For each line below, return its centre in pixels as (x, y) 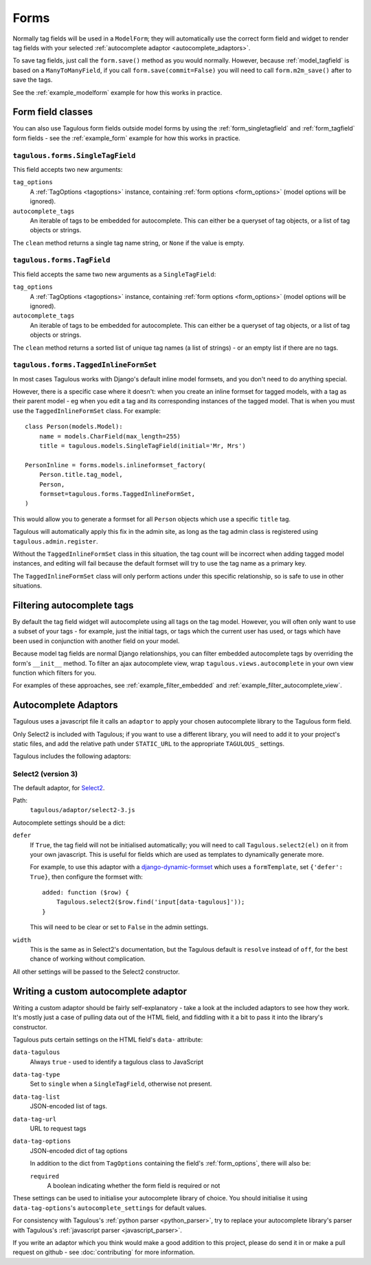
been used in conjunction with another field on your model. (96, 641)
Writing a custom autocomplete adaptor (100, 991)
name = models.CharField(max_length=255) (110, 436)
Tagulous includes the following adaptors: (72, 757)
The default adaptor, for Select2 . (59, 787)
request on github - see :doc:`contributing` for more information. (104, 1252)
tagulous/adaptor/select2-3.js (82, 810)
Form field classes (53, 112)
